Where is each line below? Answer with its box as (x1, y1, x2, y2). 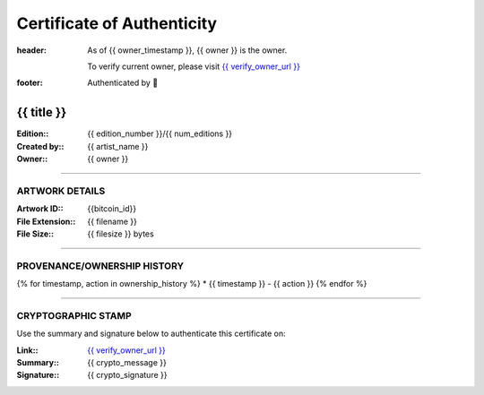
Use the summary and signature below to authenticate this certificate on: (16, 328, 286, 339)
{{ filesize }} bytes (87, 228, 154, 239)
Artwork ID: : (16, 203, 64, 214)
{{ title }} (16, 105, 67, 120)
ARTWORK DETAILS (16, 185, 106, 197)
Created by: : (16, 141, 65, 151)
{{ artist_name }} (87, 141, 149, 151)
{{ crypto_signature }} (87, 370, 168, 381)
